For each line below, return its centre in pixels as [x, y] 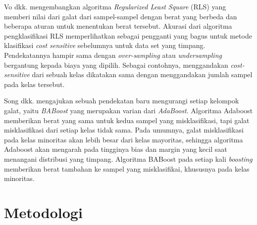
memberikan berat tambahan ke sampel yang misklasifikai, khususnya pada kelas [127, 168]
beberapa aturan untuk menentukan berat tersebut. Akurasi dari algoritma [118, 26]
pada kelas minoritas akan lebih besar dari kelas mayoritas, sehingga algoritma [124, 139]
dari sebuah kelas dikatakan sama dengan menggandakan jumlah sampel [142, 74]
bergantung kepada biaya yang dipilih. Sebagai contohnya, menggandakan [116, 65]
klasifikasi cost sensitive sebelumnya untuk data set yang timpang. [105, 45]
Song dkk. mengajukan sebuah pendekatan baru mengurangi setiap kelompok [122, 101]
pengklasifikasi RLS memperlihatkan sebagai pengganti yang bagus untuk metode [128, 35]
